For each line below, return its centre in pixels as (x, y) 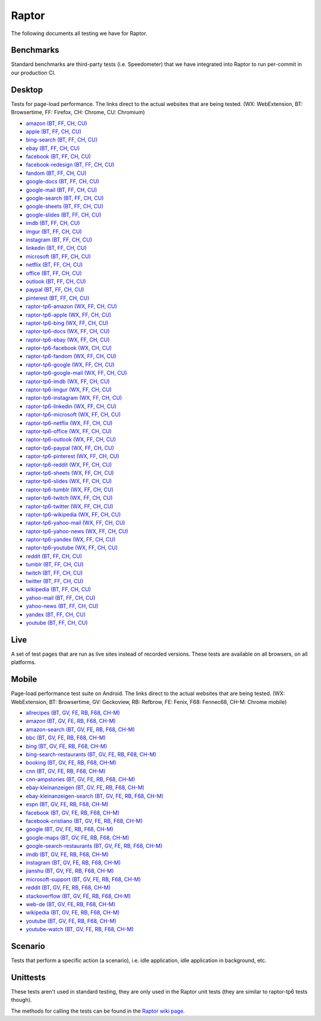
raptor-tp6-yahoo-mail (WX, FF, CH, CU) (75, 523)
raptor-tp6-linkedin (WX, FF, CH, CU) (71, 406)
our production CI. (33, 73)
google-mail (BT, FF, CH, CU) (62, 190)
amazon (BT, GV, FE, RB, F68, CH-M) (71, 721)
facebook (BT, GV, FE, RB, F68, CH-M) (73, 813)
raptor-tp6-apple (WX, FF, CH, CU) (69, 315)
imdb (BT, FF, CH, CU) (53, 223)
